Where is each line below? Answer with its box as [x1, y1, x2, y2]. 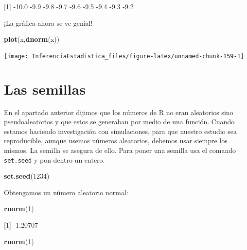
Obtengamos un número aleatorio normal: [4, 187, 128, 197]
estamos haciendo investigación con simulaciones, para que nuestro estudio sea [4, 126, 237, 136]
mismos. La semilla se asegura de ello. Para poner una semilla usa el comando [4, 145, 236, 155]
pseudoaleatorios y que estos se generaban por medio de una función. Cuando [4, 117, 235, 127]
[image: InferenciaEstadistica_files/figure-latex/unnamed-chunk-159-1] [4, 52, 244, 60]
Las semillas [4, 79, 86, 99]
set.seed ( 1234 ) [4, 171, 50, 181]
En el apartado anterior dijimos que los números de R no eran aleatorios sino [4, 107, 233, 117]
